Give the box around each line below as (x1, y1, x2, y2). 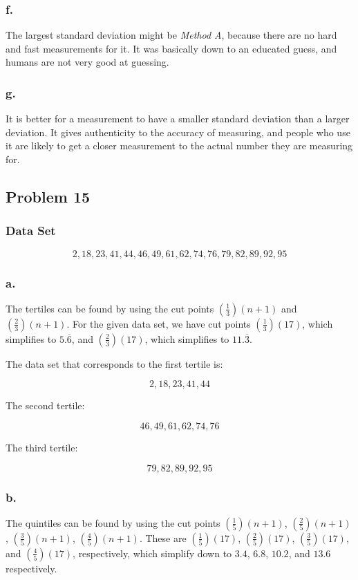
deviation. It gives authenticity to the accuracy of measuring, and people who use (6, 124, 350, 139)
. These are (139, 530, 187, 545)
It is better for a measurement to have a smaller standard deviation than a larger (6, 111, 350, 126)
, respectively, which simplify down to (73, 545, 232, 560)
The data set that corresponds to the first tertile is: (6, 356, 223, 371)
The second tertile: (6, 398, 85, 413)
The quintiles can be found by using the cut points (6, 515, 220, 530)
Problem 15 (6, 185, 91, 207)
